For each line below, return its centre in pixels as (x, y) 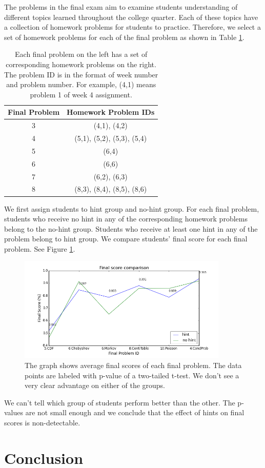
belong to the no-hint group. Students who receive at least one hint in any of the (131, 228)
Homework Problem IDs (111, 112)
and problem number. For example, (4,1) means (81, 84)
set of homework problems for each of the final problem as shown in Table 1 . (124, 37)
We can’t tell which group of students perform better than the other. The (120, 402)
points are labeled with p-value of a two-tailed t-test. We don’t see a (132, 375)
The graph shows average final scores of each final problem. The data (133, 365)
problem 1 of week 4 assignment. (81, 94)
